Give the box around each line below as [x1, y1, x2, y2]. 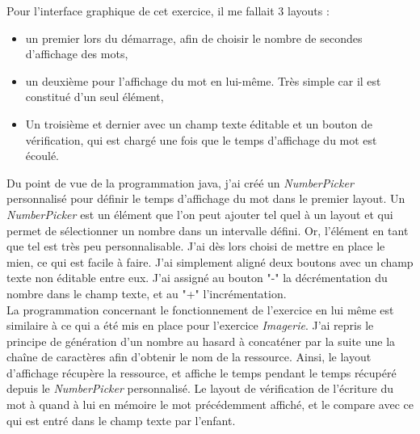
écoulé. [25, 147, 60, 164]
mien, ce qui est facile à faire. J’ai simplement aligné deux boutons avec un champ [6, 253, 414, 270]
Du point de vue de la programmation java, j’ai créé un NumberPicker [6, 174, 354, 191]
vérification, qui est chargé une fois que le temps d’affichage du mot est [25, 131, 377, 148]
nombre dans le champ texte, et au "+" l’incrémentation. [6, 284, 287, 301]
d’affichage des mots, [25, 45, 128, 62]
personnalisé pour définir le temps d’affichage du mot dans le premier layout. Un [6, 190, 405, 207]
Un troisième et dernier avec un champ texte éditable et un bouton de [25, 115, 372, 132]
